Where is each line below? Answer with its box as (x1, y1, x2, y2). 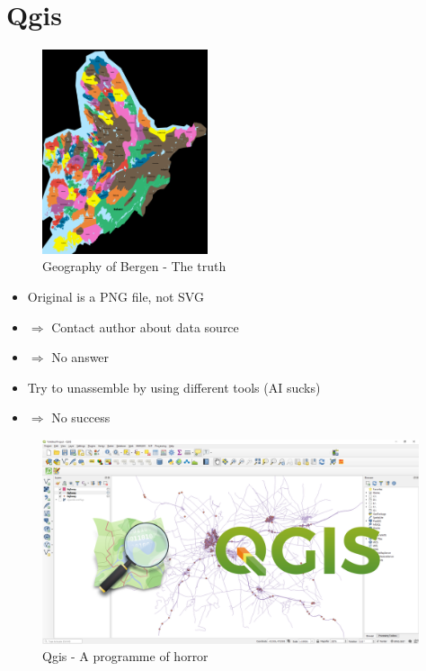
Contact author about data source (51, 317, 239, 336)
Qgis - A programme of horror (42, 647, 209, 666)
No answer (51, 348, 110, 367)
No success (51, 408, 111, 427)
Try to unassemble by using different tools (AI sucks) (27, 377, 321, 396)
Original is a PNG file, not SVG (27, 287, 204, 306)
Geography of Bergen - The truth (42, 257, 226, 276)
